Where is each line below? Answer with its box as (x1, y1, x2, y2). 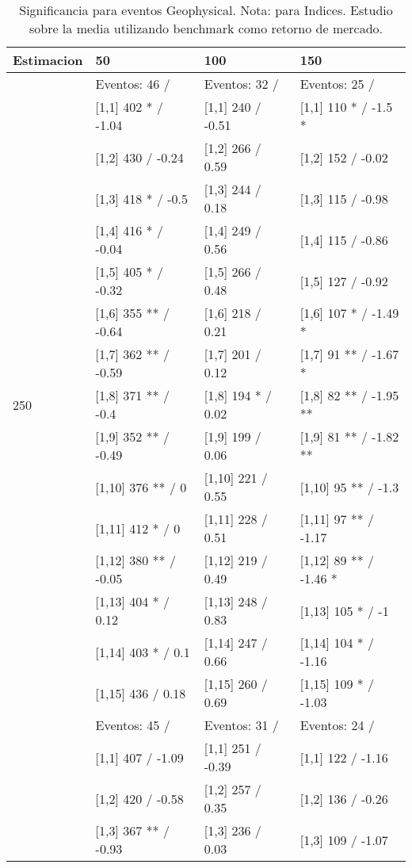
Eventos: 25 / (299, 75, 375, 93)
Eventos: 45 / (95, 716, 170, 734)
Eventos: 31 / (204, 716, 279, 734)
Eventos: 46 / (95, 75, 170, 93)
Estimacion (13, 51, 83, 69)
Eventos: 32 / (204, 75, 279, 93)
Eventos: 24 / (299, 716, 375, 734)
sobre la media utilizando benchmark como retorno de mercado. (29, 19, 383, 37)
